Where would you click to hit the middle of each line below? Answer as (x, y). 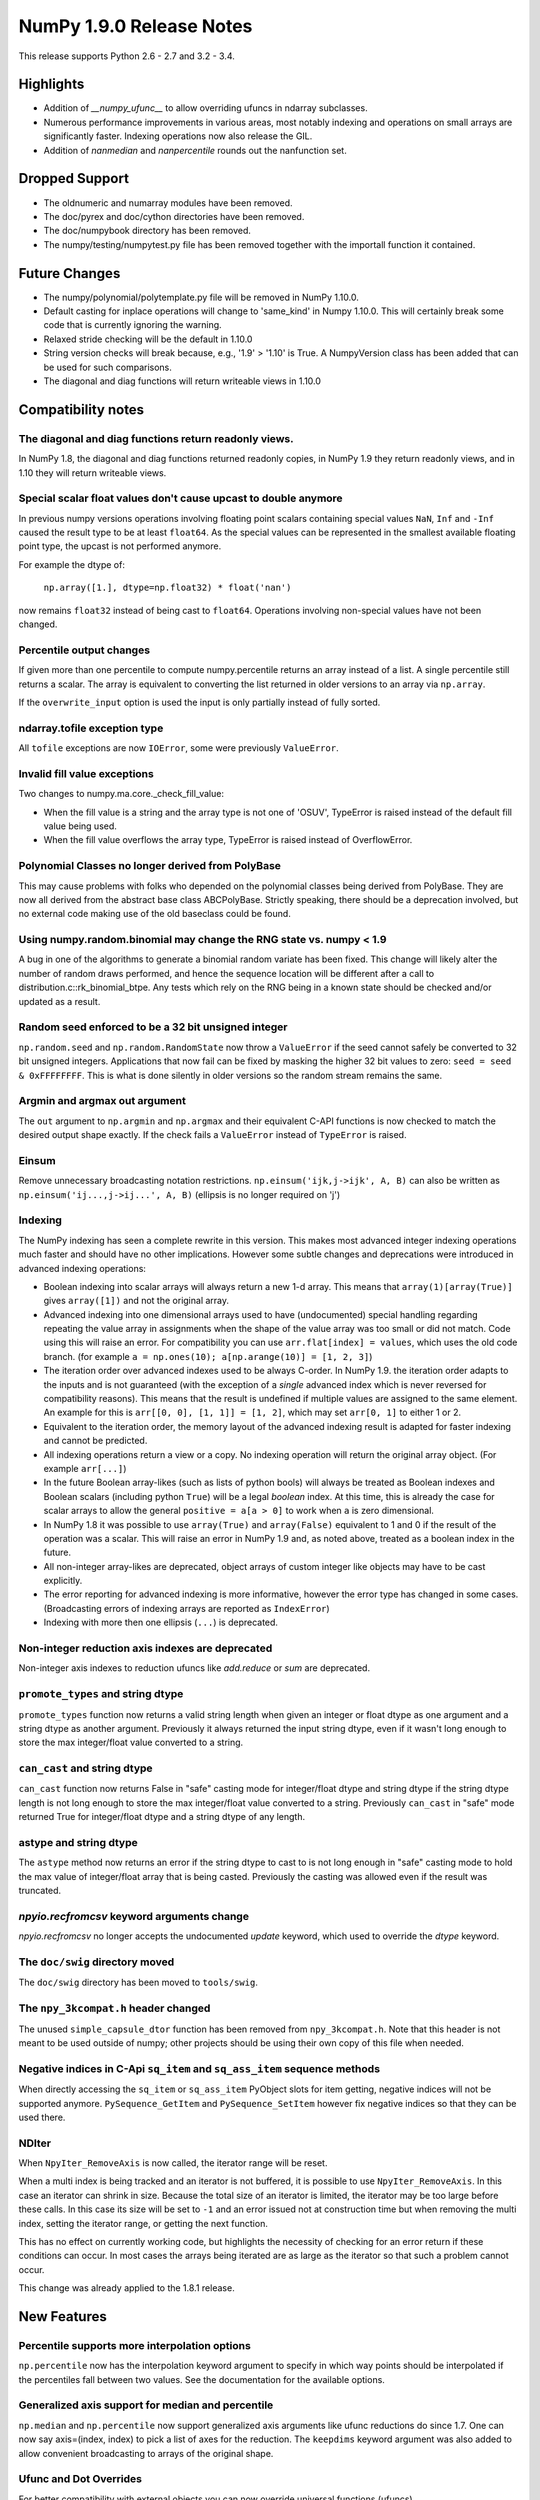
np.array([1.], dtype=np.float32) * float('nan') (167, 588)
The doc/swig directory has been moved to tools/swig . (138, 1982)
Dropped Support (74, 178)
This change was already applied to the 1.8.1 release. (126, 2288)
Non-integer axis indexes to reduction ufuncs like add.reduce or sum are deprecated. (194, 1668)
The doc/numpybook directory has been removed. (147, 231)
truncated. (40, 1891)
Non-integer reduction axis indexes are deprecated (145, 1648)
